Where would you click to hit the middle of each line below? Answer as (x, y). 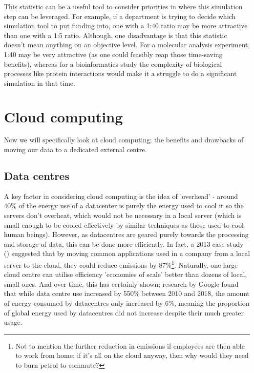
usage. (13, 322)
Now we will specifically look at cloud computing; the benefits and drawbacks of (124, 140)
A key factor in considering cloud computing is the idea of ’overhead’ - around (121, 196)
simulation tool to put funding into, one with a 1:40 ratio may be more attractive (126, 26)
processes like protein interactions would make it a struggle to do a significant (120, 73)
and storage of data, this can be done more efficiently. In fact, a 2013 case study (124, 244)
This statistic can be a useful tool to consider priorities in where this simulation (123, 6)
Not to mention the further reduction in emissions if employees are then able (130, 345)
